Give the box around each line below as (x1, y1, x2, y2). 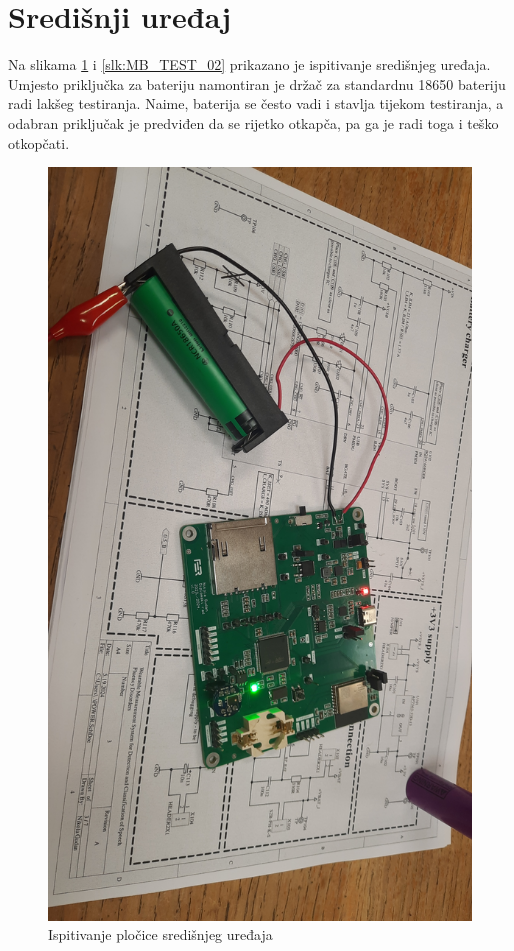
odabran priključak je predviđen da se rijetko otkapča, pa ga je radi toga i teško (8, 112, 499, 133)
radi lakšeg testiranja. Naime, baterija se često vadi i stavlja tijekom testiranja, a (8, 93, 504, 114)
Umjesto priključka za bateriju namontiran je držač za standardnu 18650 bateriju (8, 73, 506, 94)
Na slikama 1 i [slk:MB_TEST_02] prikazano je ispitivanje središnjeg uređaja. (8, 54, 491, 75)
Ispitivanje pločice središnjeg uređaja (48, 924, 273, 945)
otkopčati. (8, 132, 70, 153)
